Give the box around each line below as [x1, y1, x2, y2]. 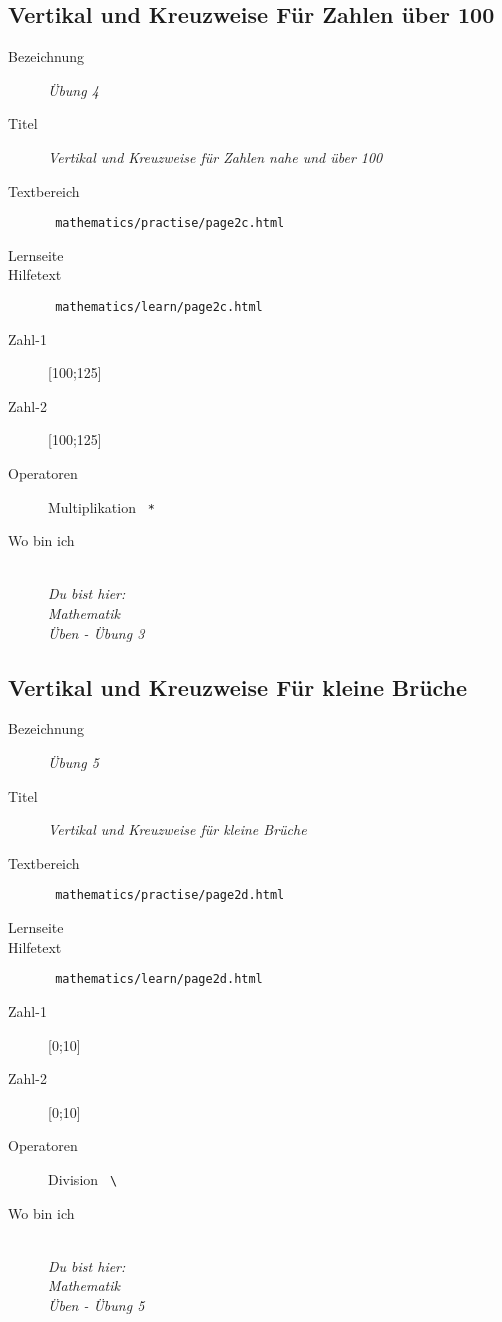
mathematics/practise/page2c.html [55, 216, 285, 231]
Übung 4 [48, 79, 99, 100]
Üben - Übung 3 [48, 622, 145, 643]
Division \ [48, 1168, 118, 1189]
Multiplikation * [48, 496, 155, 517]
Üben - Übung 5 [48, 1294, 145, 1315]
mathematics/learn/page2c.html [55, 300, 263, 315]
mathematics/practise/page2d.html [55, 888, 285, 903]
